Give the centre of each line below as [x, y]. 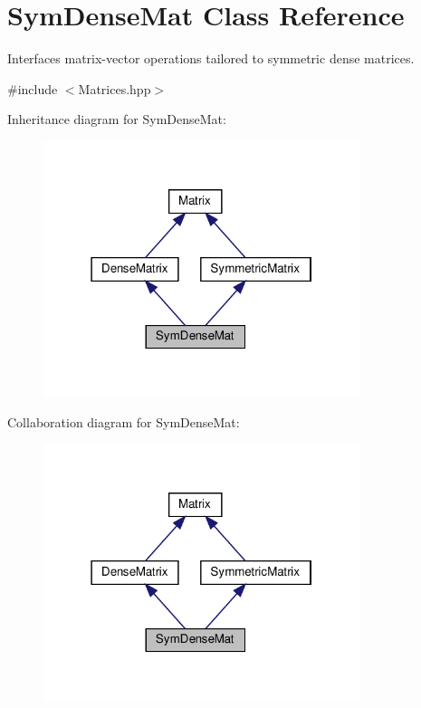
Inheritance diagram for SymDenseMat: [117, 119]
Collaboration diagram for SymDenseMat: [124, 422]
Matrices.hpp [115, 88]
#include [33, 88]
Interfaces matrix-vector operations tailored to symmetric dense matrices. [211, 58]
